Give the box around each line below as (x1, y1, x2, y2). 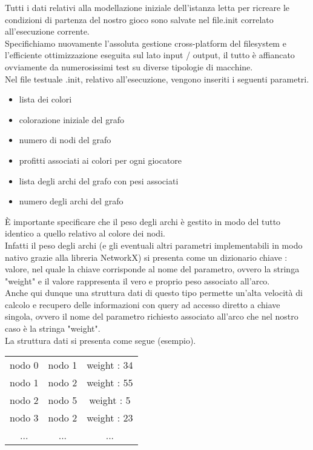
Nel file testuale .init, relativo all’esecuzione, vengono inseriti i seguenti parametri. (5, 72, 309, 85)
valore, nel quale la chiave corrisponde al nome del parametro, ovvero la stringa (5, 263, 300, 275)
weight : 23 (87, 411, 133, 425)
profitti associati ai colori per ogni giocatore (19, 153, 182, 166)
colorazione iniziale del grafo (19, 113, 124, 126)
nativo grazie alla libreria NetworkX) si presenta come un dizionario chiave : (5, 250, 288, 263)
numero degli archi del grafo (19, 195, 124, 207)
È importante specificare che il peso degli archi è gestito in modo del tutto (5, 215, 281, 227)
